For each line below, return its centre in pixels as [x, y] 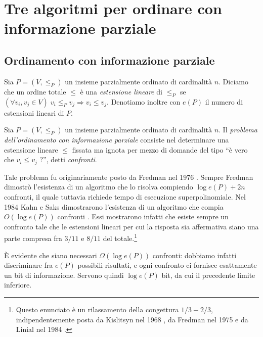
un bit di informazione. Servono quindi [64, 275]
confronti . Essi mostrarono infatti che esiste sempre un [143, 216]
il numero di [224, 101]
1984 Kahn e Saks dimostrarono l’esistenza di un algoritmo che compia [114, 206]
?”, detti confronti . [68, 159]
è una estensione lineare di [121, 91]
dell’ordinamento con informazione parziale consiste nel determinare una [117, 140]
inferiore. [18, 285]
